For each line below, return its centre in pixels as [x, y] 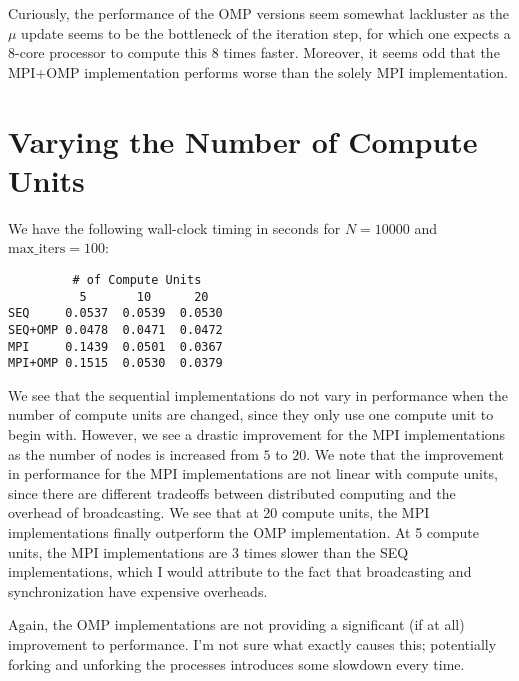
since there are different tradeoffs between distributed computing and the [232, 492]
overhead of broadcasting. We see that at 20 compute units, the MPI [219, 512]
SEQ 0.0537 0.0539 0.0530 [115, 313]
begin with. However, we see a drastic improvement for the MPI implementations [257, 434]
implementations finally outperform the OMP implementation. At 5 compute [243, 531]
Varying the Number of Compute [243, 140]
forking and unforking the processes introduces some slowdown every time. [236, 663]
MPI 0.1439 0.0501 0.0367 [115, 346]
